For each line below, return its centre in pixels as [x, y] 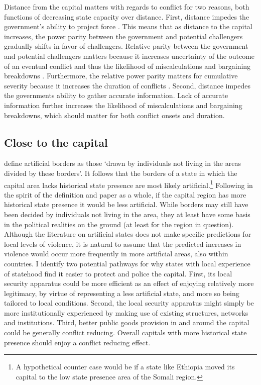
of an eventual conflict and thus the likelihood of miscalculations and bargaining [127, 66]
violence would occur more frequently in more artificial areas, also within [116, 254]
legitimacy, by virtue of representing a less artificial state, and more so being [122, 293]
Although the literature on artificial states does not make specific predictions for [128, 234]
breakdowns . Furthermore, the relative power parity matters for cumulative [121, 76]
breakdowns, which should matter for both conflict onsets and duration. [114, 115]
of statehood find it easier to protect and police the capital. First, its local [118, 273]
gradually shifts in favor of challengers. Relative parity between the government [126, 46]
